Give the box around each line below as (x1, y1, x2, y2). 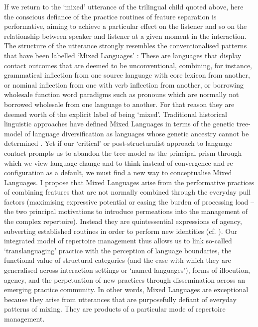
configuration (4, 167, 44, 178)
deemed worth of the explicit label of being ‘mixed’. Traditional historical (4, 109, 227, 119)
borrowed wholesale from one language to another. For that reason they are (4, 99, 235, 109)
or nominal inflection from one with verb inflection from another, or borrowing (4, 79, 244, 90)
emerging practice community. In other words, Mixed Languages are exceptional (4, 284, 249, 295)
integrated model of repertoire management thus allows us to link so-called (4, 235, 232, 246)
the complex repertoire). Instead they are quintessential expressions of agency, (4, 216, 242, 226)
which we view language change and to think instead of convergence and (4, 157, 225, 168)
